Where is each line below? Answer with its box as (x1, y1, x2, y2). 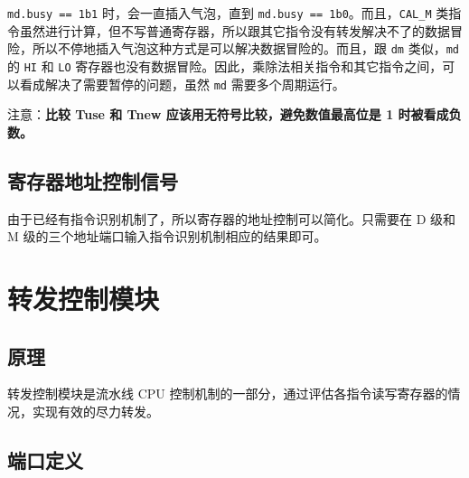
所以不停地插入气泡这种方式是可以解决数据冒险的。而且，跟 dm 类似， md (32, 39, 459, 58)
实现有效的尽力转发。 (32, 401, 159, 420)
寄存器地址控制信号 (7, 166, 178, 194)
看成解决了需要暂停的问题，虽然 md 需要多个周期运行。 (19, 74, 345, 93)
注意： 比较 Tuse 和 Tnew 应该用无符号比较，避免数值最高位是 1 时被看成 (7, 105, 449, 124)
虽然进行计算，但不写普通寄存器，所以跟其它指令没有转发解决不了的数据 (19, 21, 450, 40)
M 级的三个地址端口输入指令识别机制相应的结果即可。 (7, 227, 327, 246)
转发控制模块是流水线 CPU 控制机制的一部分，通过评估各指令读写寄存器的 (7, 384, 448, 403)
